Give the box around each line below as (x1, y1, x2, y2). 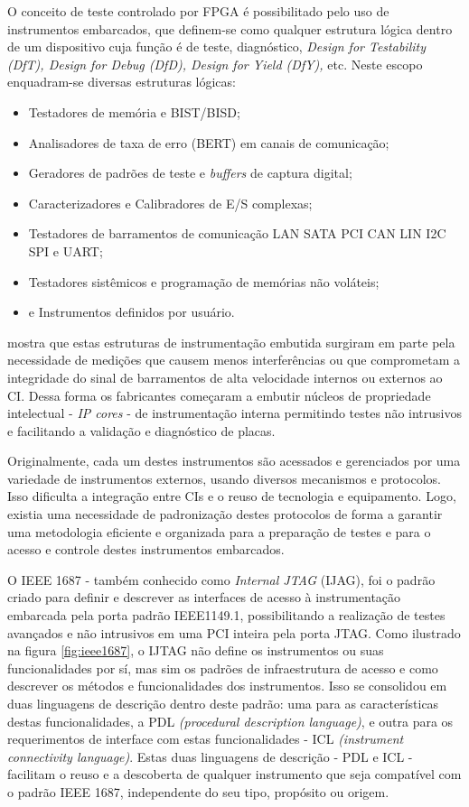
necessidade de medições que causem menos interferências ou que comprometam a (7, 350, 460, 369)
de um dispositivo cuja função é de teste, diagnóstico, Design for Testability (7, 37, 426, 56)
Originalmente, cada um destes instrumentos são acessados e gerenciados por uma (7, 451, 461, 470)
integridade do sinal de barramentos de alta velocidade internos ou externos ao (7, 367, 443, 386)
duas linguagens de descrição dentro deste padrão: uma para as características (7, 694, 439, 712)
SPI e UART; (28, 241, 103, 260)
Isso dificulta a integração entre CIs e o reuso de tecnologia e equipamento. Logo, (7, 487, 456, 506)
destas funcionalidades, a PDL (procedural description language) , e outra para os (7, 711, 454, 730)
